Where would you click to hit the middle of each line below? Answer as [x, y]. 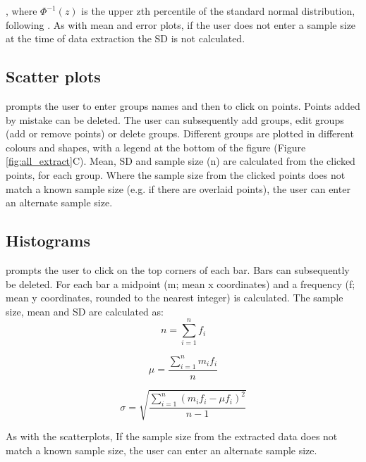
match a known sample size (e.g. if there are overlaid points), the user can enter [178, 188]
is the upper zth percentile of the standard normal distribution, [218, 11]
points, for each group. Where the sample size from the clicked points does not [176, 174]
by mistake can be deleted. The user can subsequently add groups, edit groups [175, 119]
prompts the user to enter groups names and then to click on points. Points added [183, 105]
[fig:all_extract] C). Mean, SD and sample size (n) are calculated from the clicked [181, 161]
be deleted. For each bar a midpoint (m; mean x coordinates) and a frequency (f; [181, 283]
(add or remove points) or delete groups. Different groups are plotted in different [180, 133]
